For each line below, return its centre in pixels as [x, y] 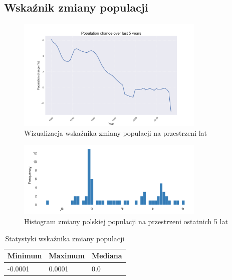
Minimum [25, 256]
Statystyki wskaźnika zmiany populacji [65, 238]
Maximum [67, 256]
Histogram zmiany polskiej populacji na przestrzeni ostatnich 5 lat [126, 221]
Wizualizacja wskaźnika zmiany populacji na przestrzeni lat [116, 133]
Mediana [107, 256]
